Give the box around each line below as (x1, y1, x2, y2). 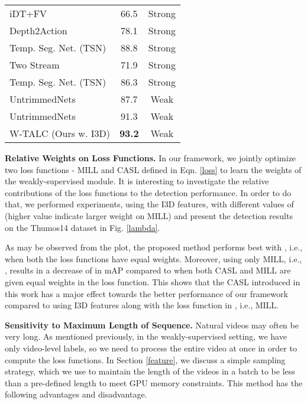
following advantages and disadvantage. (5, 388, 147, 400)
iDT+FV (9, 6, 47, 20)
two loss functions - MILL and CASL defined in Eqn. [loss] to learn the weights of (5, 163, 302, 175)
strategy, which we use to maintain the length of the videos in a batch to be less (5, 365, 295, 377)
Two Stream (9, 58, 60, 71)
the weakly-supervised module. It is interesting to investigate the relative (5, 175, 269, 187)
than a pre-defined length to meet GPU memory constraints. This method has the (5, 376, 303, 389)
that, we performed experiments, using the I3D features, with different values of (5, 198, 294, 210)
